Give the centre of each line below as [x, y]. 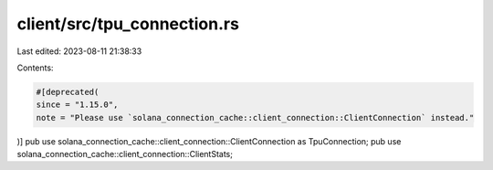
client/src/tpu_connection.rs [128, 24]
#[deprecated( [68, 92]
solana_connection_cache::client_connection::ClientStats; [125, 154]
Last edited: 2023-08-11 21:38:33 [79, 51]
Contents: [35, 68]
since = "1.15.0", [77, 105]
